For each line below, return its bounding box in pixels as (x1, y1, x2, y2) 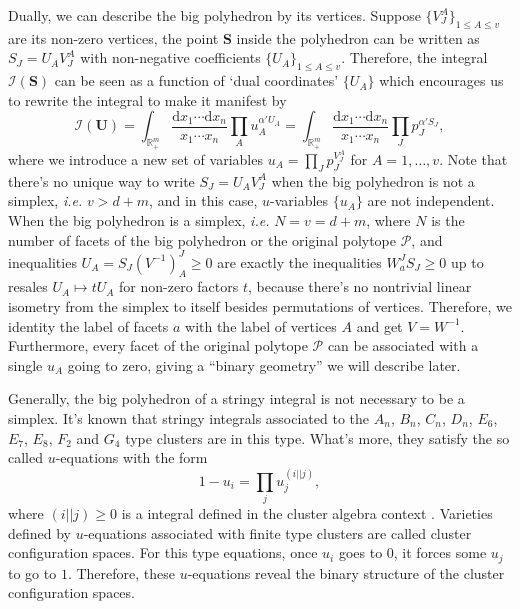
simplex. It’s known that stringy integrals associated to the (8, 408, 370, 429)
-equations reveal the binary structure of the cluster (187, 562, 505, 583)
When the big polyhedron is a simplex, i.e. (8, 209, 270, 230)
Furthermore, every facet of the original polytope (8, 335, 308, 356)
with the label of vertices (185, 315, 337, 336)
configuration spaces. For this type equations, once (8, 542, 318, 563)
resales (8, 276, 48, 297)
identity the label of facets (8, 315, 169, 336)
